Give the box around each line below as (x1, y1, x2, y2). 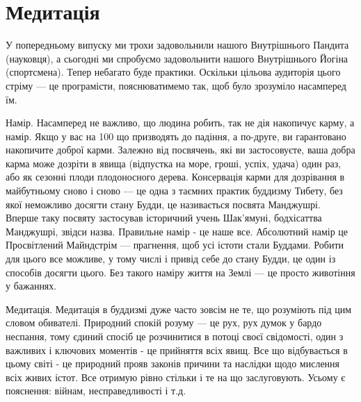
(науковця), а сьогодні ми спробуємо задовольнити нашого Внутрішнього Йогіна (6, 51, 348, 65)
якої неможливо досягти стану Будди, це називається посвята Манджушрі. (6, 196, 321, 211)
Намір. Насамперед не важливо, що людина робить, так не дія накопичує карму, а (6, 115, 355, 130)
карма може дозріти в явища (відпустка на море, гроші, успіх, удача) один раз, (6, 156, 342, 170)
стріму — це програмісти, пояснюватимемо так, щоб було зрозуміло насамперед (6, 78, 346, 92)
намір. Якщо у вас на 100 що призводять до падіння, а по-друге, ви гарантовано (6, 128, 346, 143)
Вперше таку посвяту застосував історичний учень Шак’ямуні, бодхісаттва (6, 210, 322, 225)
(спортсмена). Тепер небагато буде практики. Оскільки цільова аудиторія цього (6, 65, 341, 79)
